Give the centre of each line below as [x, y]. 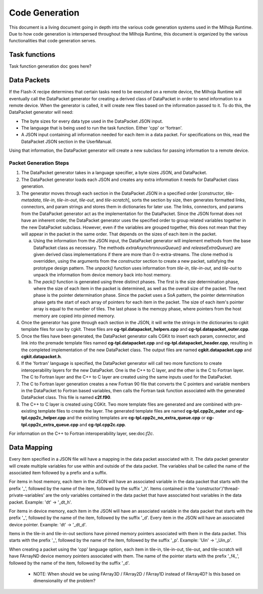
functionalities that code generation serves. [53, 41]
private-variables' [27, 495]
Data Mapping [31, 448]
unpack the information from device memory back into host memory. [102, 275]
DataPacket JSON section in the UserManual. [66, 142]
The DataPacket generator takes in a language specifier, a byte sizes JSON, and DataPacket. [114, 173]
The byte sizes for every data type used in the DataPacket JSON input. [92, 121]
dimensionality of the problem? [65, 581]
